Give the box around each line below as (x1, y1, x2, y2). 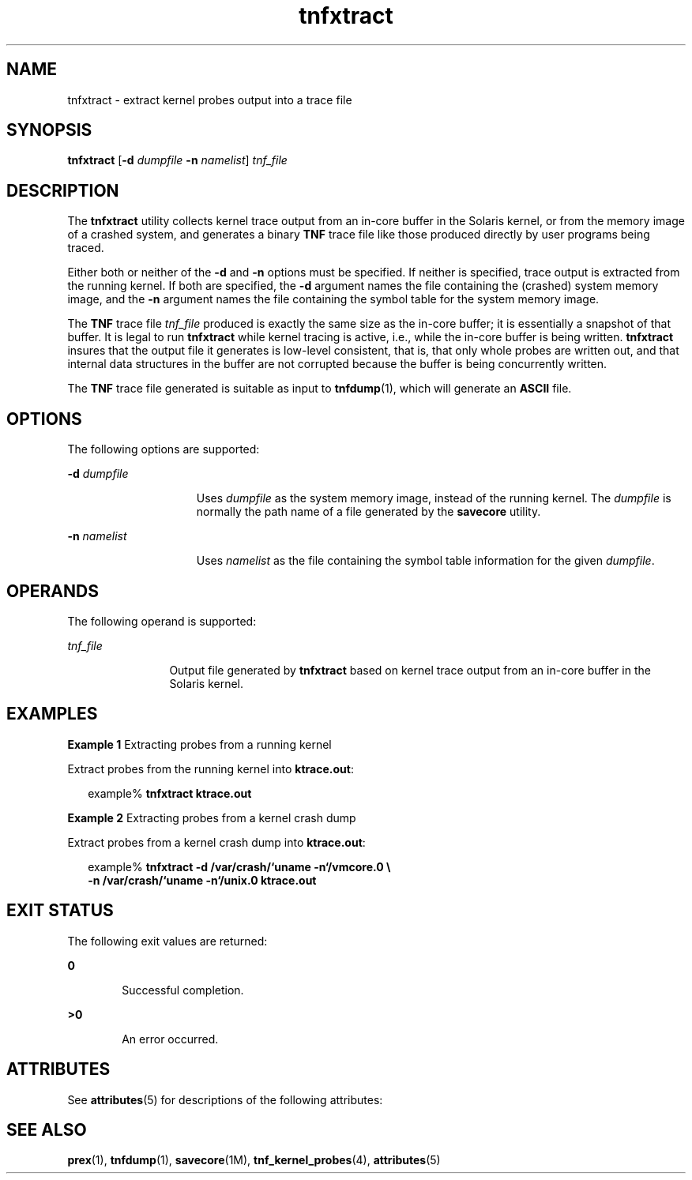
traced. (67, 241, 104, 255)
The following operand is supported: (67, 614, 257, 628)
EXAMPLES (6, 704, 98, 724)
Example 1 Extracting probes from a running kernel (67, 737, 332, 751)
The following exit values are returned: (67, 934, 268, 948)
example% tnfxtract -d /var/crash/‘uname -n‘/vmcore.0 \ (88, 859, 391, 874)
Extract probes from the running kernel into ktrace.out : (67, 761, 354, 776)
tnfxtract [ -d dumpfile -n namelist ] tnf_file (67, 153, 288, 167)
